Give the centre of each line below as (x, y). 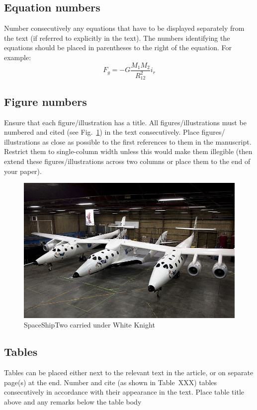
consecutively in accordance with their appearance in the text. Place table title (124, 392)
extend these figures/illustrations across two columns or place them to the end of (127, 161)
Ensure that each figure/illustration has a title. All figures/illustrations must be (125, 122)
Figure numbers (45, 101)
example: (18, 57)
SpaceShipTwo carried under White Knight (89, 325)
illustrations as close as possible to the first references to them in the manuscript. (128, 141)
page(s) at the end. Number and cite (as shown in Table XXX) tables (111, 382)
